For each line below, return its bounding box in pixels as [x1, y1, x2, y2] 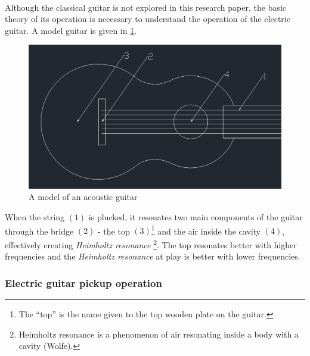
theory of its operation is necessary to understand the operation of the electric [5, 13, 290, 25]
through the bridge [5, 224, 74, 237]
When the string [5, 211, 65, 223]
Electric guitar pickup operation [5, 275, 162, 290]
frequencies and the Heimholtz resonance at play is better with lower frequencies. [5, 250, 300, 263]
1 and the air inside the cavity [151, 223, 261, 237]
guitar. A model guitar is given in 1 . [5, 24, 137, 36]
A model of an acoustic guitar [29, 191, 138, 203]
